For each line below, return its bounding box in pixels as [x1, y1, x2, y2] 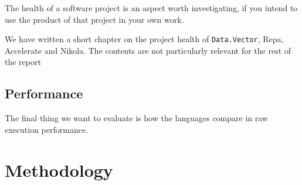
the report [5, 56, 41, 68]
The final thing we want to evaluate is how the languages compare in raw [5, 112, 268, 124]
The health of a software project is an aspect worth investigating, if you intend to [5, 2, 298, 13]
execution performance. [5, 123, 89, 135]
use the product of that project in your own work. [5, 13, 184, 25]
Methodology [5, 157, 113, 181]
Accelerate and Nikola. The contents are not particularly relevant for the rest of [5, 44, 291, 56]
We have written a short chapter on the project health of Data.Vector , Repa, [5, 33, 284, 45]
